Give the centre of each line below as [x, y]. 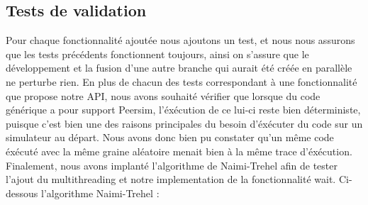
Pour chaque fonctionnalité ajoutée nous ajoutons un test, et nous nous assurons [180, 40]
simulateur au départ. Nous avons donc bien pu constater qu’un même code [170, 137]
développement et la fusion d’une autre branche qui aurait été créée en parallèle [179, 68]
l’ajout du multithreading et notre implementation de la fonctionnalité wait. [171, 179]
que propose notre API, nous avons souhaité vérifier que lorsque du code [163, 95]
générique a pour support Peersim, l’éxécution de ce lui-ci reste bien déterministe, [183, 110]
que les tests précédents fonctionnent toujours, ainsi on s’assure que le [157, 54]
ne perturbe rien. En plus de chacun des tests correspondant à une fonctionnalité [182, 81]
